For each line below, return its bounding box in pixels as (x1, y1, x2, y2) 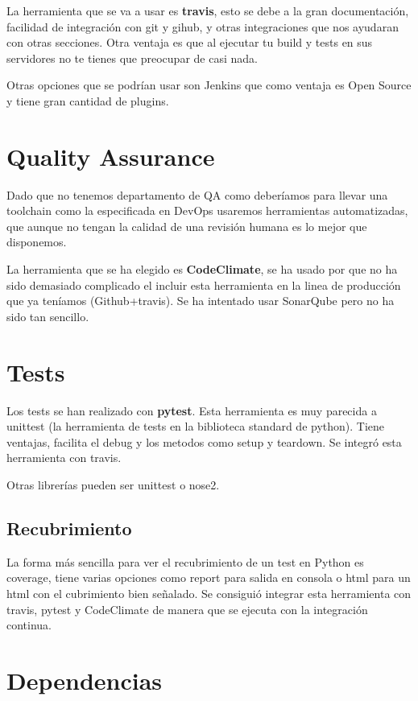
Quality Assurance (6, 139, 215, 172)
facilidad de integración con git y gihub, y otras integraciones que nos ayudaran (6, 18, 399, 35)
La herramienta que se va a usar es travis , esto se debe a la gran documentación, (6, 2, 409, 19)
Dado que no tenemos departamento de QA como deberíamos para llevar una (6, 186, 388, 203)
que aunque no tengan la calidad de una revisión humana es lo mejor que (6, 217, 367, 234)
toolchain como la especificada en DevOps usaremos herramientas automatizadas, (6, 202, 408, 219)
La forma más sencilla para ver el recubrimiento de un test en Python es (6, 553, 364, 570)
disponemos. (6, 233, 67, 250)
